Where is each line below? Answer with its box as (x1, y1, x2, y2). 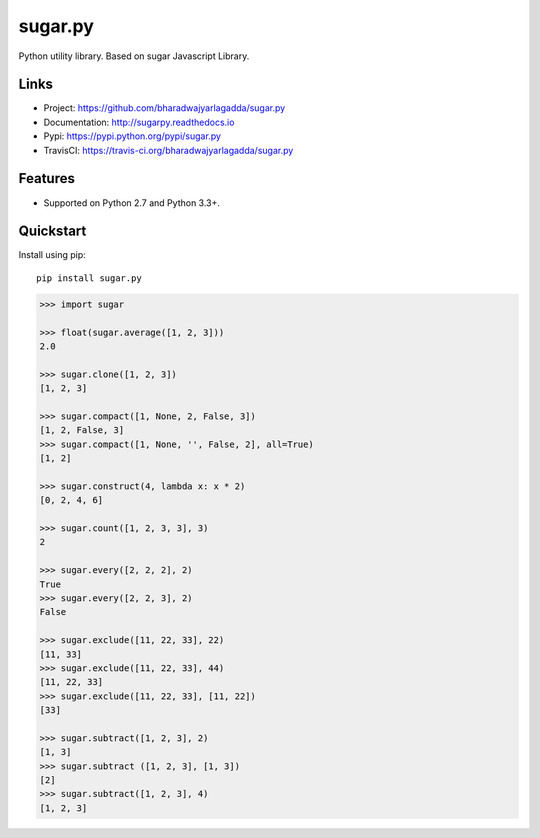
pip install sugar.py (36, 272, 142, 284)
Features (18, 170, 75, 187)
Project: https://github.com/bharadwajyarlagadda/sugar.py (43, 102, 286, 114)
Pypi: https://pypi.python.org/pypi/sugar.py (43, 130, 222, 142)
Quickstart (18, 223, 87, 240)
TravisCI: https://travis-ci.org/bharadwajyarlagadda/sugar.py (43, 144, 294, 156)
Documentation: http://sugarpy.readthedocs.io (43, 116, 235, 128)
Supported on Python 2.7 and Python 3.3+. (43, 196, 220, 209)
